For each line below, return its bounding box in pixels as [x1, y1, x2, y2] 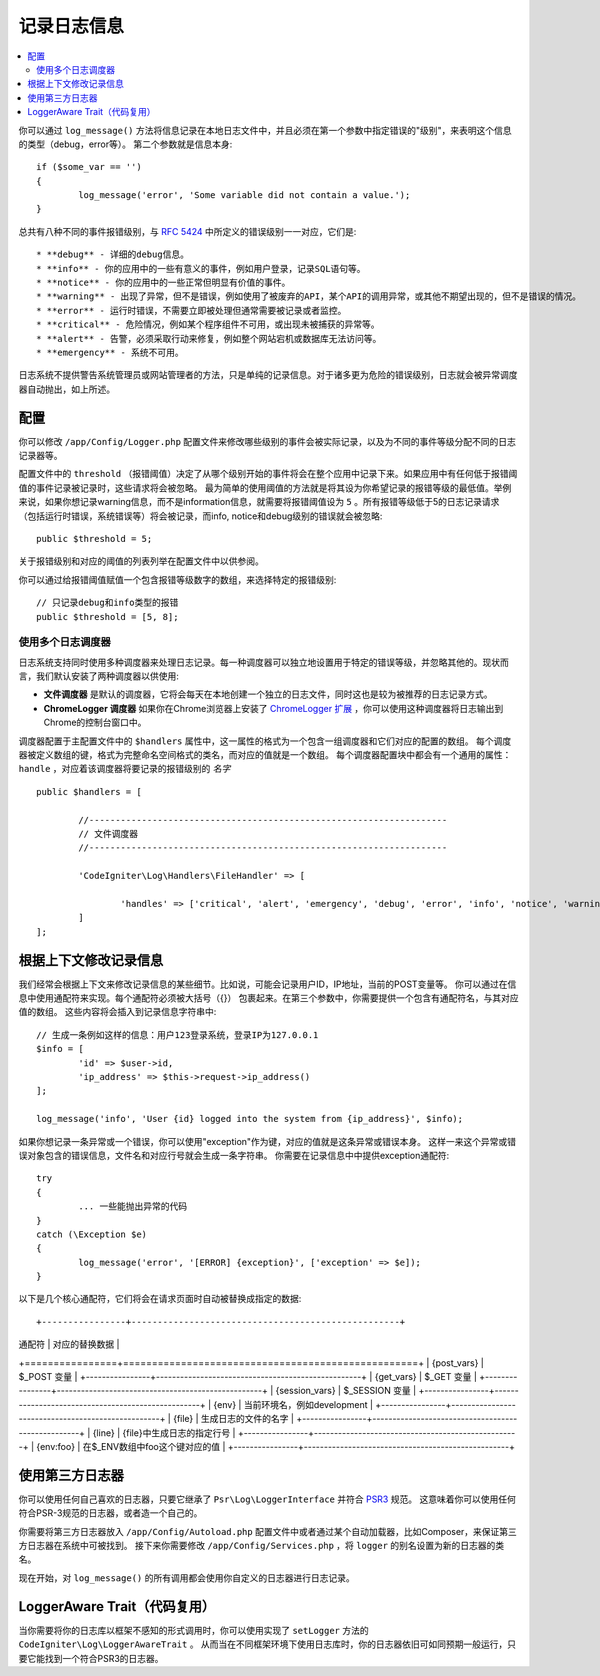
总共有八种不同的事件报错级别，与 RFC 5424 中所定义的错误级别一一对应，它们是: [18, 225, 357, 237]
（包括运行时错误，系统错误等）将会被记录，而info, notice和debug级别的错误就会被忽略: [18, 510, 383, 522]
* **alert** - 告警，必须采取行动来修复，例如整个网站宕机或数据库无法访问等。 [36, 333, 382, 344]
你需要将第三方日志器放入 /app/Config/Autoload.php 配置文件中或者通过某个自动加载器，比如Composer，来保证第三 [18, 1525, 517, 1537]
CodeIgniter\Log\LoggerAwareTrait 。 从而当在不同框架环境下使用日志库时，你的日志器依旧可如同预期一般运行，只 [18, 1638, 517, 1650]
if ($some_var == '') [36, 161, 142, 173]
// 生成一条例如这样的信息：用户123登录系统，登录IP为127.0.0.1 [36, 1029, 319, 1040]
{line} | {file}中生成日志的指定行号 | [92, 1426, 236, 1439]
